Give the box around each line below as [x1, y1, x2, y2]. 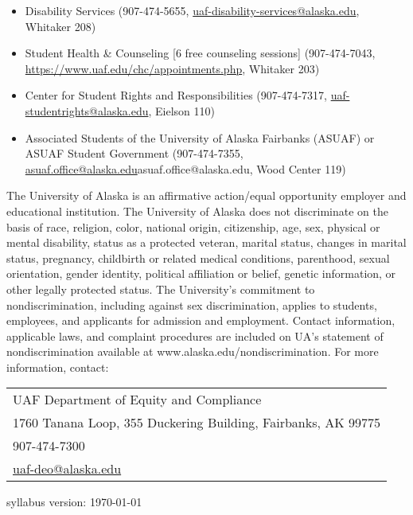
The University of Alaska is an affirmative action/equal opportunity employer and [6, 187, 407, 204]
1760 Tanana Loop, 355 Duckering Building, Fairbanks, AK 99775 [13, 413, 381, 432]
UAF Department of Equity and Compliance [13, 390, 262, 409]
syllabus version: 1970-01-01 [6, 494, 142, 510]
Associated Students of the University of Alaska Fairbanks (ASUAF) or [25, 129, 375, 146]
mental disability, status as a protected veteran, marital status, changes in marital [6, 234, 407, 251]
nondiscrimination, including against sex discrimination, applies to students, [6, 296, 377, 313]
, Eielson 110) [148, 102, 215, 119]
